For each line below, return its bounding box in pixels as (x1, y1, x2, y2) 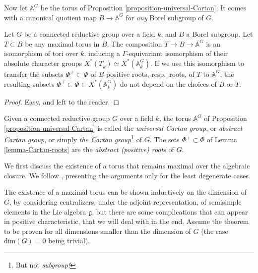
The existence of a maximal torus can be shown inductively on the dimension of (4, 187, 247, 197)
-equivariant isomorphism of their (127, 48, 228, 58)
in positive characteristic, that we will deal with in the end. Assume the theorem (4, 216, 249, 226)
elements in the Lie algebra (4, 206, 86, 217)
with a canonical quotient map (4, 12, 97, 22)
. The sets (149, 134, 180, 144)
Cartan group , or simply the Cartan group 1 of (4, 133, 142, 144)
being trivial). (48, 235, 90, 246)
